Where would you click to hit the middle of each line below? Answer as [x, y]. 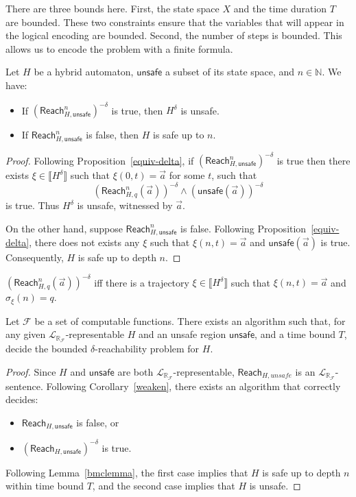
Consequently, [35, 257]
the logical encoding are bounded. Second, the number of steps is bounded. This [174, 35]
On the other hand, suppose [64, 228]
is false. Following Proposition [244, 228]
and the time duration [280, 8]
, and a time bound [295, 334]
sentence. [24, 386]
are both [135, 371]
